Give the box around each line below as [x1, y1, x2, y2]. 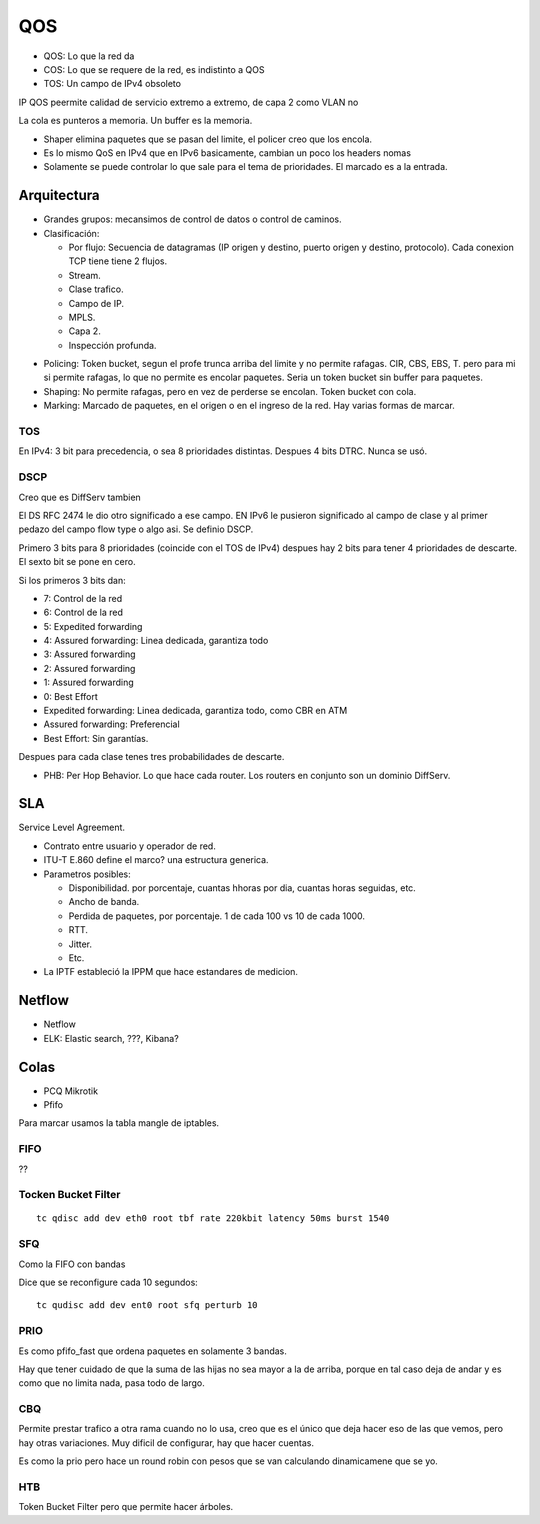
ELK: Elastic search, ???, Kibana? [43, 1032, 179, 1044]
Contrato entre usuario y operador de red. [43, 840, 217, 852]
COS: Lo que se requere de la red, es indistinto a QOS [43, 63, 265, 75]
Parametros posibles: [43, 868, 131, 880]
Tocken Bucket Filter [18, 1188, 121, 1202]
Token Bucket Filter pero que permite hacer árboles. [18, 1501, 234, 1513]
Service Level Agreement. [18, 821, 125, 834]
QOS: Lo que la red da [43, 50, 135, 62]
